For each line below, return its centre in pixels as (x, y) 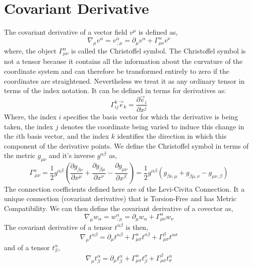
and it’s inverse (72, 155)
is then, (137, 227)
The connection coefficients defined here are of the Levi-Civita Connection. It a (124, 188)
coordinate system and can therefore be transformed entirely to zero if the (117, 71)
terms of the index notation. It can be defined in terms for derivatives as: (115, 90)
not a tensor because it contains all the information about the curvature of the (124, 61)
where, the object (30, 51)
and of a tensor (27, 247)
